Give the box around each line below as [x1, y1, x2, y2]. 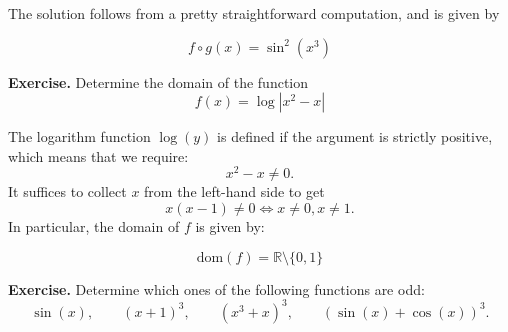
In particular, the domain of [8, 216, 180, 237]
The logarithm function [8, 126, 151, 147]
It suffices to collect [8, 181, 127, 202]
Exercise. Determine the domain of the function [8, 71, 308, 92]
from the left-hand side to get [144, 181, 325, 202]
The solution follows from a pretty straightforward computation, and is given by [8, 3, 500, 23]
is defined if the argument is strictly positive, [217, 126, 493, 147]
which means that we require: [8, 145, 189, 166]
